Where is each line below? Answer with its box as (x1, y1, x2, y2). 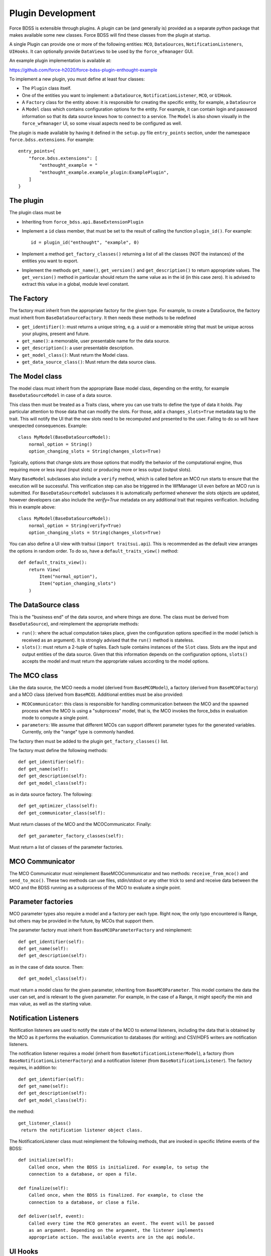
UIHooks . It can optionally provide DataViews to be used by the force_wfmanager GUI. (9, 48, 194, 54)
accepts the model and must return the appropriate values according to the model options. (22, 658, 209, 664)
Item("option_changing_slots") (39, 581, 116, 586)
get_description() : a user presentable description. (22, 345, 134, 351)
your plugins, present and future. (22, 331, 90, 337)
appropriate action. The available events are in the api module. (28, 1234, 196, 1240)
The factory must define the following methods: (9, 747, 108, 753)
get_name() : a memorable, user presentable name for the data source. (22, 338, 170, 344)
